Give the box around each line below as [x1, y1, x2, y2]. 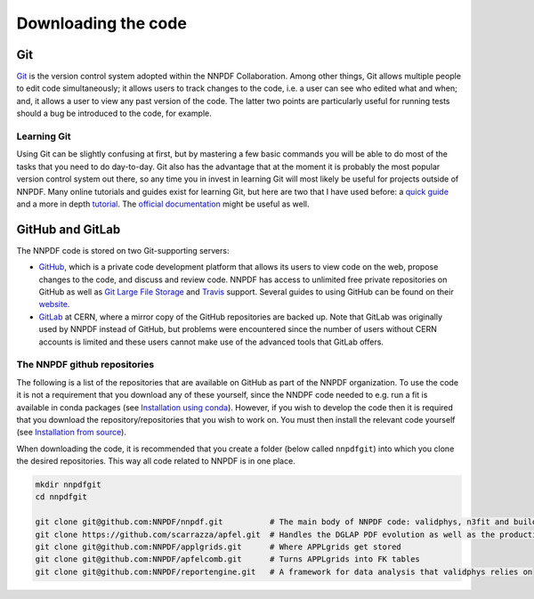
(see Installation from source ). [16, 427, 126, 438]
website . [38, 299, 70, 310]
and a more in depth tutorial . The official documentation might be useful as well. [16, 198, 311, 209]
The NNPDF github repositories [16, 359, 155, 371]
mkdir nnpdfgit [35, 480, 101, 490]
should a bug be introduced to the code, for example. [16, 108, 213, 119]
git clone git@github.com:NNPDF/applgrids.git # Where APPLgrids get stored [35, 542, 402, 552]
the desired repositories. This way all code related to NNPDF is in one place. [16, 456, 295, 466]
